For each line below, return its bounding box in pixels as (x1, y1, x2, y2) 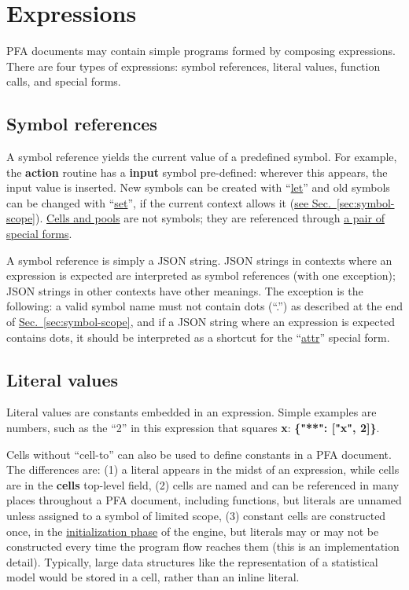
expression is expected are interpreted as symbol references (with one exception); (6, 267, 396, 284)
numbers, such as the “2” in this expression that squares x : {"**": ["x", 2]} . (6, 420, 380, 436)
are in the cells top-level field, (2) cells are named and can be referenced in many (6, 476, 400, 493)
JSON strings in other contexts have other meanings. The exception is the (6, 282, 363, 299)
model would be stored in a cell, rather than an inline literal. (6, 569, 300, 585)
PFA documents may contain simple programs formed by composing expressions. (6, 42, 396, 59)
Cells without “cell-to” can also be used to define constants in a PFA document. (6, 445, 392, 462)
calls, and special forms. (6, 73, 121, 90)
